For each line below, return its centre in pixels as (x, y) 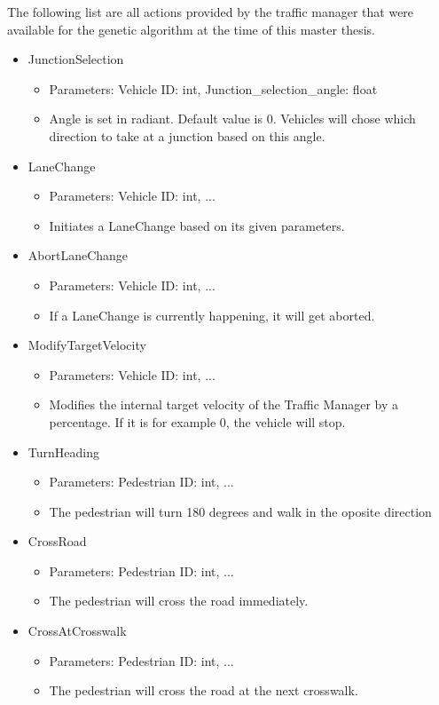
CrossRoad (57, 541)
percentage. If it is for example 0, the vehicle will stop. (197, 421)
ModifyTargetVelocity (87, 345)
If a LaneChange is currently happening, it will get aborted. (212, 315)
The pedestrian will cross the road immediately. (179, 601)
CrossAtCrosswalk (77, 631)
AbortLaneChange (78, 255)
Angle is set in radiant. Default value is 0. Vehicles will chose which (232, 119)
